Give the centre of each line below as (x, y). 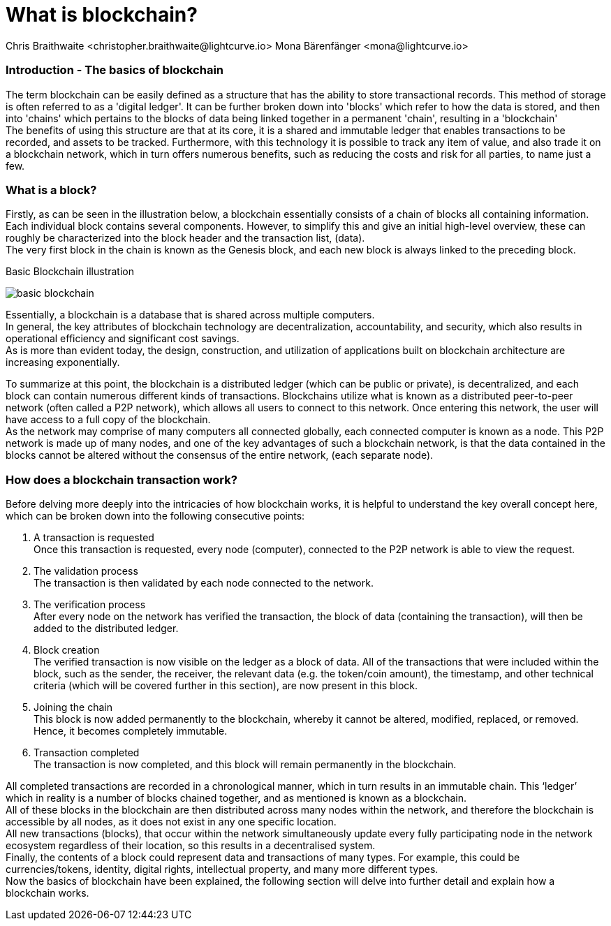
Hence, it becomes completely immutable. (131, 731)
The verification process (90, 604)
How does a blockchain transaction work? (122, 479)
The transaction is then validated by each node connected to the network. (204, 583)
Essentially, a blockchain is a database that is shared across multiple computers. (190, 315)
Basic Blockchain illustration (70, 272)
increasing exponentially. (63, 362)
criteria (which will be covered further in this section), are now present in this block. (226, 685)
